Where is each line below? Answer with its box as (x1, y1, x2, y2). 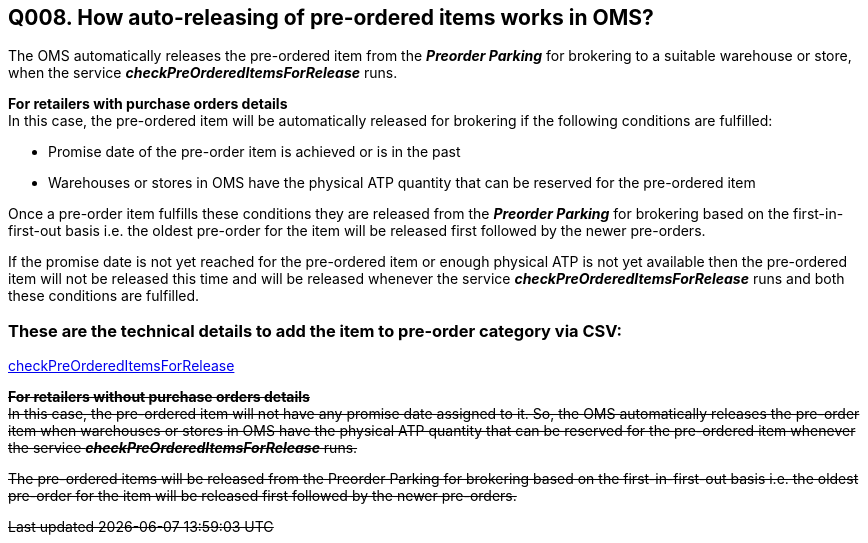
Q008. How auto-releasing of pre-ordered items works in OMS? (8, 5, 654, 30)
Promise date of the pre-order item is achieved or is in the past (48, 143, 461, 161)
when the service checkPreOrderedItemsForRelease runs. (8, 64, 398, 82)
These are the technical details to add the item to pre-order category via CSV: (8, 320, 622, 341)
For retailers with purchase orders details (8, 95, 288, 113)
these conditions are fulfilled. (8, 287, 200, 305)
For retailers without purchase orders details (8, 388, 310, 406)
